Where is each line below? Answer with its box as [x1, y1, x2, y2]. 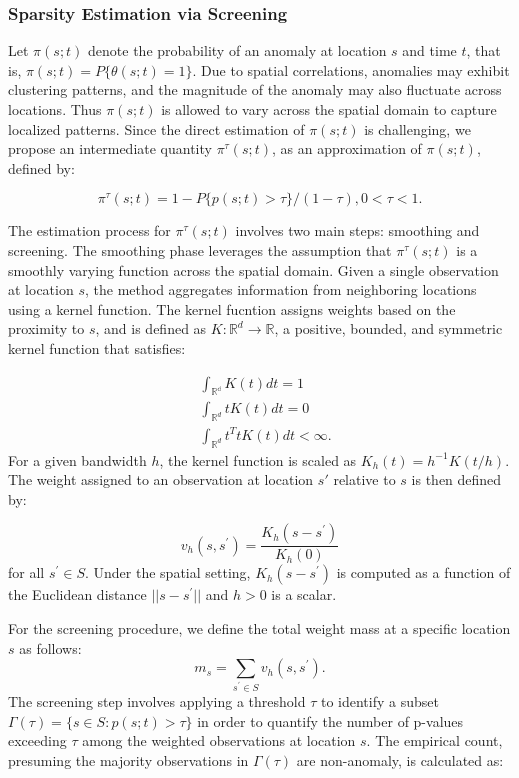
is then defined [411, 469, 502, 490]
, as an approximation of [272, 138, 422, 159]
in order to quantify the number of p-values [197, 710, 464, 731]
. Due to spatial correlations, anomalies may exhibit [192, 59, 510, 80]
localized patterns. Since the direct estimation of [8, 118, 305, 139]
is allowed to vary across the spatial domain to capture [161, 99, 497, 119]
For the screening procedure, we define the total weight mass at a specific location [8, 617, 511, 638]
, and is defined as [95, 318, 207, 339]
